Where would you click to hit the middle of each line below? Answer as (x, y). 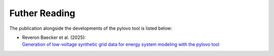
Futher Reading (42, 13)
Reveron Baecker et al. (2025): (54, 37)
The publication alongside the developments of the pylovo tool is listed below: (91, 28)
